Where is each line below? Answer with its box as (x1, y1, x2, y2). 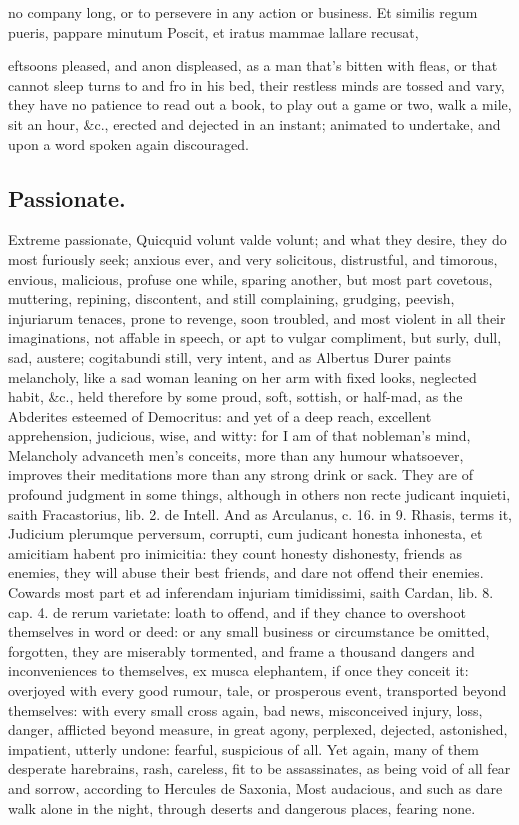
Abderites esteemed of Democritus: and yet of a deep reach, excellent (8, 405, 432, 426)
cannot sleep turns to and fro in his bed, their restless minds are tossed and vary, (8, 74, 505, 95)
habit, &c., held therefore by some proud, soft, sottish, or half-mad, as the (8, 386, 463, 407)
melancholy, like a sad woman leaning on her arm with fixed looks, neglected (8, 366, 477, 387)
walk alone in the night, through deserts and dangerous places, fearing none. (8, 797, 476, 818)
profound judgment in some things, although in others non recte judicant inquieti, (8, 484, 511, 505)
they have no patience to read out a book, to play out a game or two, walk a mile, (8, 94, 512, 115)
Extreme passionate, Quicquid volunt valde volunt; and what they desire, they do (8, 229, 507, 250)
